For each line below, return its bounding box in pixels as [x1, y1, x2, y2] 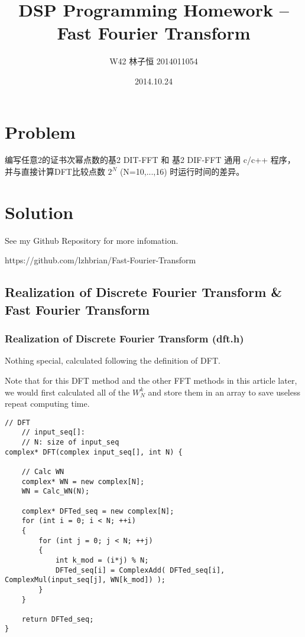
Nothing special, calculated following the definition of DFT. [5, 354, 220, 367]
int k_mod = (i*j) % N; [55, 556, 149, 564]
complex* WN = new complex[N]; [21, 477, 145, 486]
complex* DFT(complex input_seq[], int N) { [5, 447, 183, 456]
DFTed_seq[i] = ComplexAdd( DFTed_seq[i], [55, 566, 225, 574]
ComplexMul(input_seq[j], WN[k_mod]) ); [5, 576, 166, 584]
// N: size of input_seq [21, 438, 119, 447]
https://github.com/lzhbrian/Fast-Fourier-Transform [5, 254, 196, 266]
